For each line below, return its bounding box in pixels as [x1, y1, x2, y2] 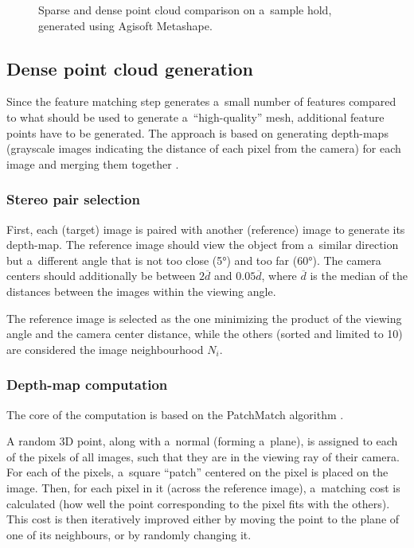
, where [261, 267, 297, 284]
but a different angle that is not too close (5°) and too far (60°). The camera [6, 251, 381, 268]
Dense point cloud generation [6, 56, 253, 80]
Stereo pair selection [6, 189, 140, 209]
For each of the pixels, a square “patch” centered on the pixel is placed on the [6, 464, 389, 480]
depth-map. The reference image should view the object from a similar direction [6, 236, 399, 253]
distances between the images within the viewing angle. [6, 282, 276, 299]
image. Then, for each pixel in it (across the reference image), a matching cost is [6, 479, 400, 496]
